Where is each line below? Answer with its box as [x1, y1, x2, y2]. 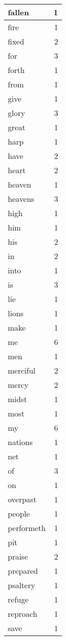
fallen [8, 6, 29, 18]
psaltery [8, 579, 35, 591]
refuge [8, 594, 29, 605]
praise [8, 551, 28, 562]
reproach [8, 608, 38, 619]
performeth [8, 522, 46, 533]
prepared [8, 565, 38, 576]
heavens [8, 193, 34, 204]
